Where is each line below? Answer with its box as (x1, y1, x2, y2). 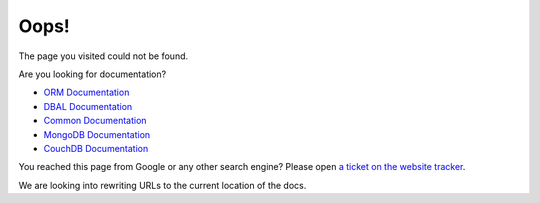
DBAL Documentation (43, 100, 133, 112)
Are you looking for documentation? (18, 68, 167, 80)
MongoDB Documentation (43, 128, 151, 140)
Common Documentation (43, 115, 147, 127)
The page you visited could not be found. (18, 50, 189, 62)
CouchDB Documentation (43, 142, 149, 154)
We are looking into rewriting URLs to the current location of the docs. (18, 179, 307, 191)
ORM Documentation (43, 86, 130, 99)
